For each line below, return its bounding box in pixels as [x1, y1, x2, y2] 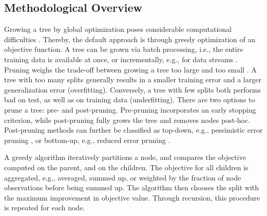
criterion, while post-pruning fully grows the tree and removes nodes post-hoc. [4, 114, 250, 125]
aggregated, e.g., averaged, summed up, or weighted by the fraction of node [4, 172, 241, 183]
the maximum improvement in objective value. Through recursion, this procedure [4, 192, 260, 203]
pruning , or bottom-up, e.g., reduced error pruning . [4, 134, 170, 145]
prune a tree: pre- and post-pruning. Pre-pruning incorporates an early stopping [4, 104, 256, 115]
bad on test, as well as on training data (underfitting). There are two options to [4, 94, 255, 105]
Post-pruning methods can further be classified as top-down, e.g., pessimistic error [4, 124, 263, 135]
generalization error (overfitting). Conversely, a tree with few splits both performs [4, 84, 261, 95]
